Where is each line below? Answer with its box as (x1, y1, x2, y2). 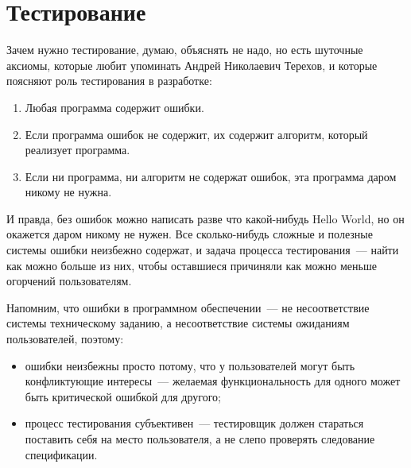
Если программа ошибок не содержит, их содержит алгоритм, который (25, 126, 368, 142)
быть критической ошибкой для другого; (25, 388, 221, 404)
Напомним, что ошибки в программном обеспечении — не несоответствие (6, 299, 370, 315)
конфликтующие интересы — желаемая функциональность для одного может (25, 373, 401, 389)
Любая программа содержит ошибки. (25, 99, 204, 115)
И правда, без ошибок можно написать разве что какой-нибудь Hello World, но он (6, 210, 405, 226)
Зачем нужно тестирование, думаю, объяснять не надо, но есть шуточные (6, 41, 363, 58)
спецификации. (25, 446, 98, 462)
